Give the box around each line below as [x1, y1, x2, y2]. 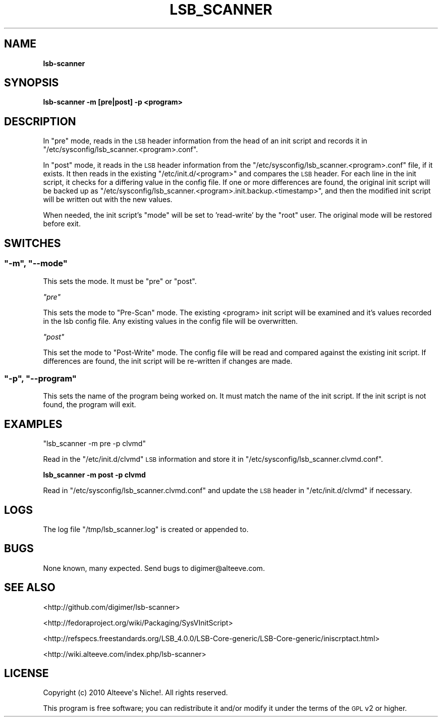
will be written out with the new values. [43, 195, 173, 204]
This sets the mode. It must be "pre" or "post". [43, 276, 197, 285]
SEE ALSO [4, 581, 56, 594]
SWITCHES [4, 236, 61, 250]
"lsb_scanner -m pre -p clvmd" [43, 439, 146, 448]
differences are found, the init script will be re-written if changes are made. [43, 356, 293, 365]
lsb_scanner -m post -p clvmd [43, 470, 146, 479]
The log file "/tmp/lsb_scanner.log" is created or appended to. [43, 524, 249, 534]
